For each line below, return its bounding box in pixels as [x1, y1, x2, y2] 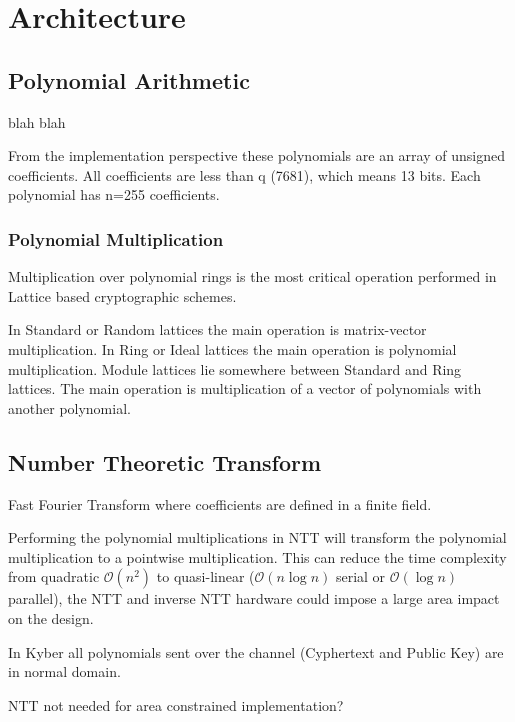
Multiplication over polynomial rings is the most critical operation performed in [8, 266, 497, 287]
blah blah [8, 111, 66, 132]
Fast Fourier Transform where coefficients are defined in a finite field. [8, 493, 432, 514]
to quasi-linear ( [156, 566, 255, 587]
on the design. [8, 607, 94, 628]
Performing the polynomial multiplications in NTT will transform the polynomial [8, 527, 507, 548]
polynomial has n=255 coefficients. [8, 184, 220, 205]
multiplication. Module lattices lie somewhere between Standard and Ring [8, 358, 462, 379]
